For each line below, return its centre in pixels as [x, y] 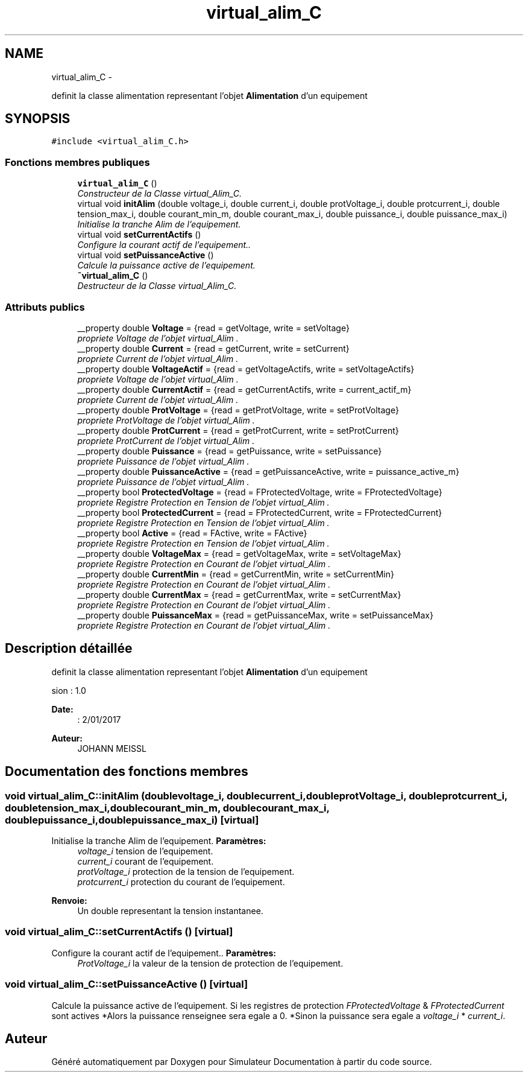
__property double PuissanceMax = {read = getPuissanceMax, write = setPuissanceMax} [255, 615]
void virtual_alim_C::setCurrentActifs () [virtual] [119, 932]
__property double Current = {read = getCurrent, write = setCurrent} [213, 348]
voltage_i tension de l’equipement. [145, 851]
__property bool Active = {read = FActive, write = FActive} [192, 533]
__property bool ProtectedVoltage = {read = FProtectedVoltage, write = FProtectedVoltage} [260, 492]
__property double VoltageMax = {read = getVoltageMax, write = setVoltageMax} [239, 553]
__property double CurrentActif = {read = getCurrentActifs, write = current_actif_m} [244, 389]
